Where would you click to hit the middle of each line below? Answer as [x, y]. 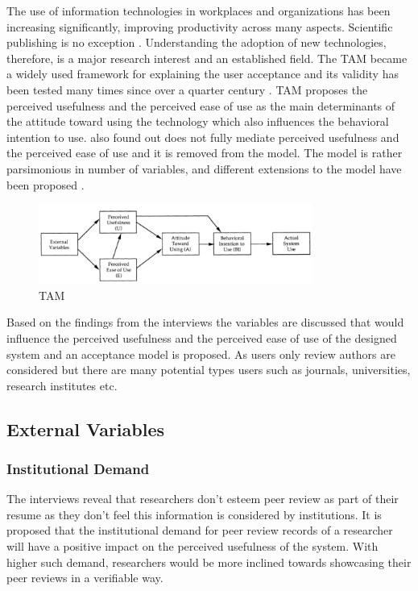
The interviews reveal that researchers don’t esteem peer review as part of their [203, 499]
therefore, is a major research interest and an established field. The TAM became [207, 58]
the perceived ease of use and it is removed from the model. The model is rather [205, 153]
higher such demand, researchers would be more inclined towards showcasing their [209, 562]
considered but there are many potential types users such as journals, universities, [209, 370]
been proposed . [46, 184]
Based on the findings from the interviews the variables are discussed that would [205, 322]
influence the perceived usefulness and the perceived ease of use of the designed [202, 337]
